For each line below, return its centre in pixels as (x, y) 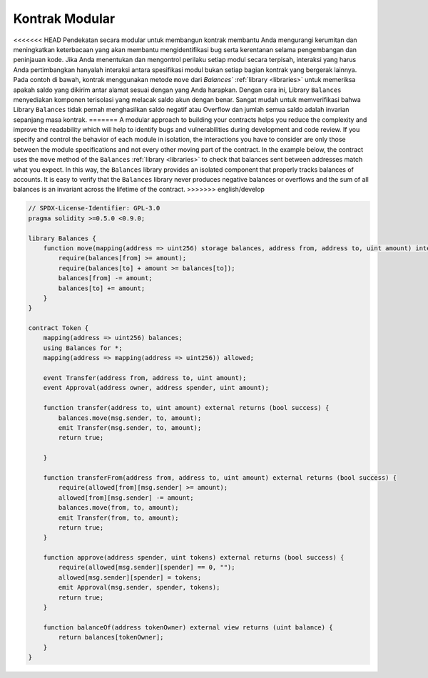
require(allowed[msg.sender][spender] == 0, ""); (147, 567)
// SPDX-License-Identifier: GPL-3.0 (94, 208)
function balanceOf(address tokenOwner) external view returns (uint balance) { (188, 627)
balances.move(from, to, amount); (118, 508)
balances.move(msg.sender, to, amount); (130, 418)
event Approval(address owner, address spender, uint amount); (156, 388)
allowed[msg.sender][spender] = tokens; (130, 577)
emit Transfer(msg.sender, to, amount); (130, 427)
